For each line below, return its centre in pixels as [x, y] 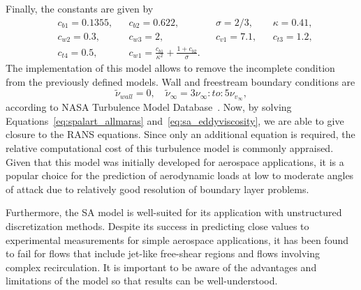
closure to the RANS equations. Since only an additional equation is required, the [180, 134]
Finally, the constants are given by [80, 8]
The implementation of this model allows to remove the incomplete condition [170, 68]
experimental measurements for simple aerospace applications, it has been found [177, 239]
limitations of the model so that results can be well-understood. [142, 281]
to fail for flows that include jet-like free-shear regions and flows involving [163, 253]
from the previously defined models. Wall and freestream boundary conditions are [180, 81]
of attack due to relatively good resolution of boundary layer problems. [157, 189]
